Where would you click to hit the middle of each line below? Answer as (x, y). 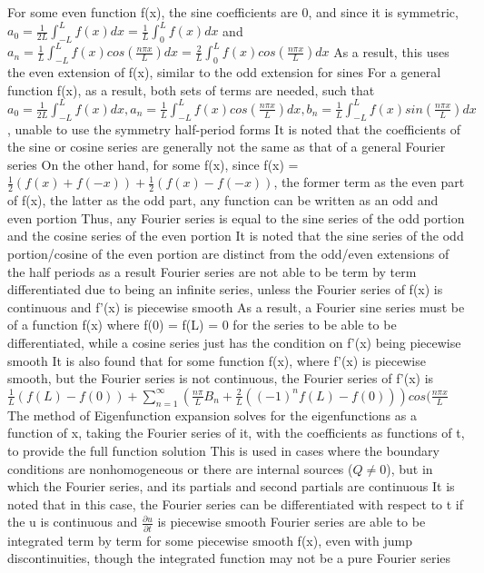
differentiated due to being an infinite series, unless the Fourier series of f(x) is (225, 289)
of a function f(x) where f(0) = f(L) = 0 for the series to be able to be (202, 325)
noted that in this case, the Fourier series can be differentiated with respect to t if (236, 504)
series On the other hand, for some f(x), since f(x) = (153, 164)
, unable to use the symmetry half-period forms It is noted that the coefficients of (234, 128)
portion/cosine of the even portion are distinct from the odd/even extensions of (228, 254)
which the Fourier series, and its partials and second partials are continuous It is (231, 486)
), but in (410, 468)
